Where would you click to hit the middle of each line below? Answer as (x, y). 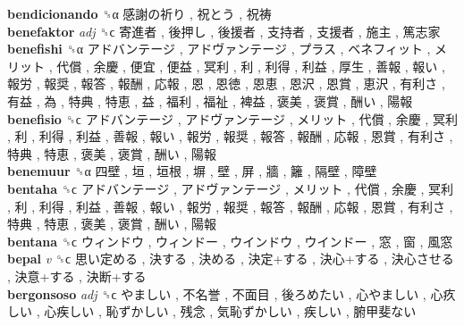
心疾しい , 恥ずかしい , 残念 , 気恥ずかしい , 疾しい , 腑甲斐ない (230, 311)
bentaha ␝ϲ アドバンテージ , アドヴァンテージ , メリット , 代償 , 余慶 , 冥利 (231, 188)
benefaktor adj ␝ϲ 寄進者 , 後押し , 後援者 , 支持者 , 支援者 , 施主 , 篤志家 (224, 31)
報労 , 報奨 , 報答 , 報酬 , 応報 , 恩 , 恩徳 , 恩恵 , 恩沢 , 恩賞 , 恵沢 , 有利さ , (226, 84)
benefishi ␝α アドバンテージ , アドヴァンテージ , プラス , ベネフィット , (219, 49)
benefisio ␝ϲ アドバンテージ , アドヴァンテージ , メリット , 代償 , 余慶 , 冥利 (232, 118)
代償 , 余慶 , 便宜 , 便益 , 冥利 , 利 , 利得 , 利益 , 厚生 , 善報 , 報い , (251, 66)
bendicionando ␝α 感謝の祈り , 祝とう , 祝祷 (139, 13)
